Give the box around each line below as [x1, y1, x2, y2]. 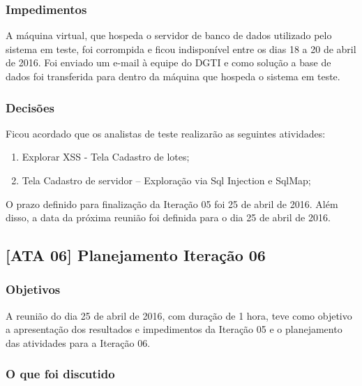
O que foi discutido [6, 365, 115, 383]
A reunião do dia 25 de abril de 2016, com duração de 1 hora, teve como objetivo [6, 308, 352, 322]
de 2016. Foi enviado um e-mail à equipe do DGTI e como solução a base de [6, 55, 331, 70]
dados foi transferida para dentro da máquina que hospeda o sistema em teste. [6, 69, 340, 83]
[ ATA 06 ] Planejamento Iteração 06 [6, 244, 266, 266]
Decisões [6, 98, 55, 116]
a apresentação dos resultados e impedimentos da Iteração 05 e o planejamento [6, 322, 342, 336]
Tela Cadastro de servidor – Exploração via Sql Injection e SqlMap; [22, 173, 311, 187]
